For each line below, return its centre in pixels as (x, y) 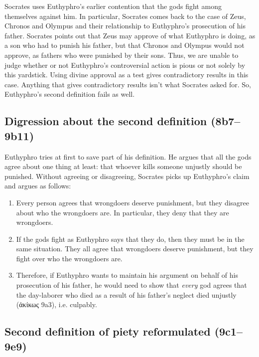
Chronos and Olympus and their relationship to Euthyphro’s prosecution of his (125, 26)
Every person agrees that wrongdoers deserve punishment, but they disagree (133, 202)
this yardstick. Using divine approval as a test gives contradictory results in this (127, 75)
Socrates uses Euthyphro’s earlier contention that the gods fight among (113, 6)
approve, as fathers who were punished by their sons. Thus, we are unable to (122, 55)
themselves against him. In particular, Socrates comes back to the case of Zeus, (125, 16)
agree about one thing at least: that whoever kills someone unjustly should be (123, 166)
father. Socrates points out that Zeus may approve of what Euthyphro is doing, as (130, 35)
